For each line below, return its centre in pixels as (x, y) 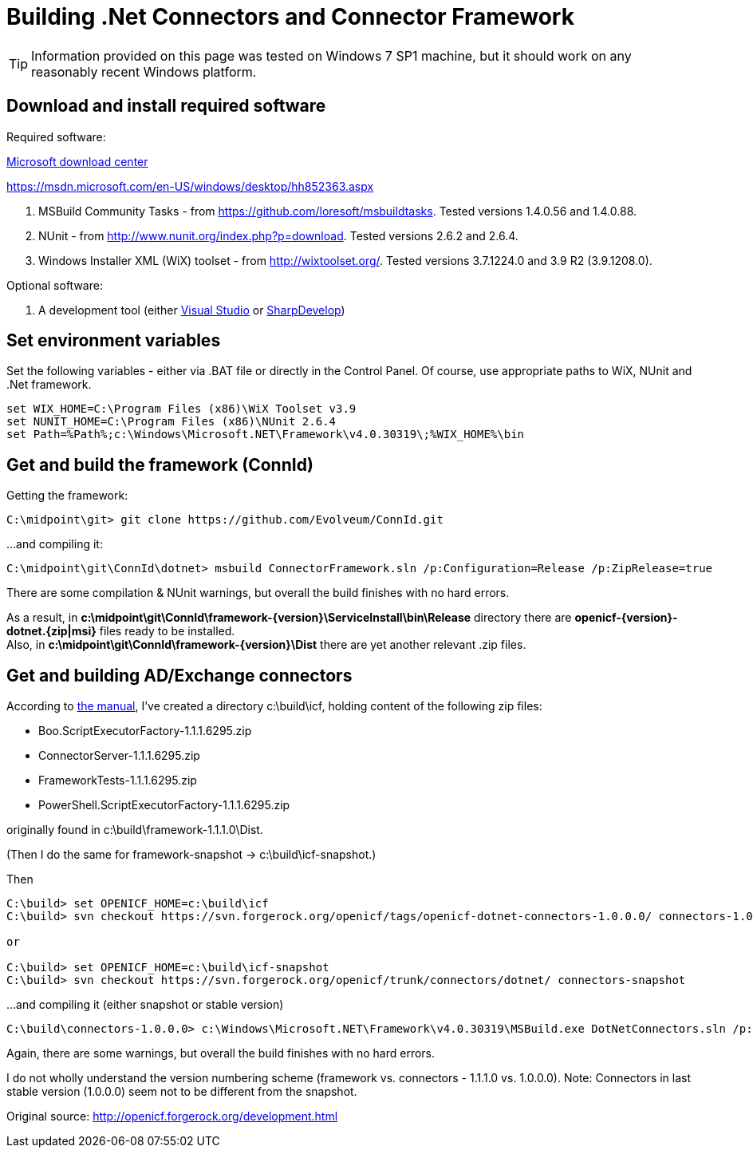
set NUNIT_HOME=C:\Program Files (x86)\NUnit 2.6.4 (171, 422)
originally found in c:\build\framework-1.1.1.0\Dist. (135, 830)
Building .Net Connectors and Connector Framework (290, 17)
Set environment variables (114, 341)
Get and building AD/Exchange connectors (179, 675)
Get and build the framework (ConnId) (160, 464)
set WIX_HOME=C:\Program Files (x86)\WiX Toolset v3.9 (181, 409)
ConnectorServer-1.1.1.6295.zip (119, 756)
